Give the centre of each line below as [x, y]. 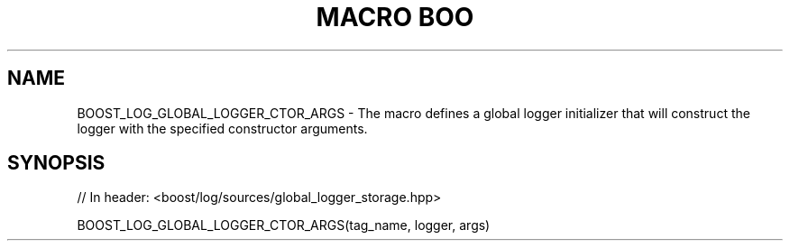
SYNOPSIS [56, 163]
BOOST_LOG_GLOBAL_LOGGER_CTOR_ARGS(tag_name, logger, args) [284, 225]
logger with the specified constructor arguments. [222, 128]
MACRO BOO [395, 17]
